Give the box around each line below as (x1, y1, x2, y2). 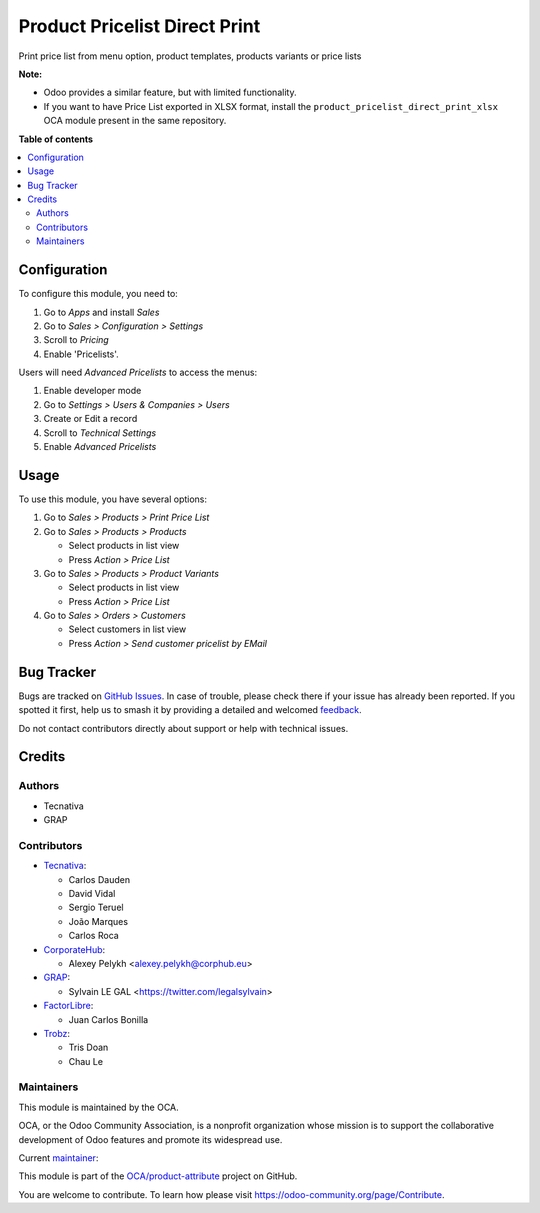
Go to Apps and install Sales (43, 306, 160, 318)
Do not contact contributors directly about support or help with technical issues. (18, 722, 349, 734)
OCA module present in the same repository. (43, 115, 227, 127)
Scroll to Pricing (43, 334, 109, 346)
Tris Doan (68, 1041, 109, 1054)
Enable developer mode (43, 385, 142, 397)
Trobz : (43, 1027, 70, 1039)
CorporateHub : (43, 943, 106, 955)
